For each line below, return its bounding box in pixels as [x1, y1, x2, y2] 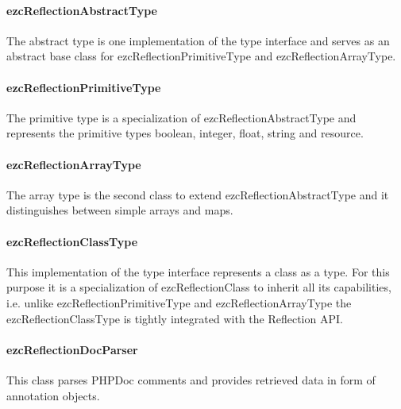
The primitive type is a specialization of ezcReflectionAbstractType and [6, 109, 357, 125]
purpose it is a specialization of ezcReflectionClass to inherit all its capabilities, [6, 279, 391, 295]
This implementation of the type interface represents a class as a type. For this [6, 263, 390, 280]
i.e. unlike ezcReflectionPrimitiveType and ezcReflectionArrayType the [6, 294, 352, 311]
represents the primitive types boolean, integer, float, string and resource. [6, 125, 364, 141]
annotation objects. [6, 387, 100, 403]
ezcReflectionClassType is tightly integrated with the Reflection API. [6, 310, 343, 326]
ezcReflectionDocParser [6, 341, 138, 357]
